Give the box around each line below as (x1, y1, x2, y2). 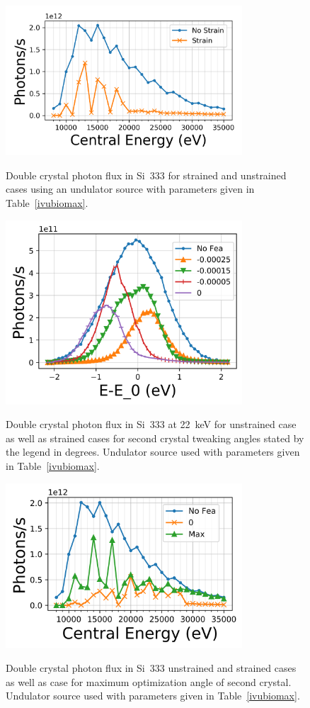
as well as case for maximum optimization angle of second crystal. (6, 674, 292, 689)
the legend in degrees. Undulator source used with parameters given (6, 444, 300, 459)
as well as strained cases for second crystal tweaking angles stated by (6, 430, 304, 445)
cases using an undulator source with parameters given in (6, 181, 255, 196)
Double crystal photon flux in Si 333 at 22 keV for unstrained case (6, 417, 297, 432)
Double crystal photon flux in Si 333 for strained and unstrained (6, 167, 287, 182)
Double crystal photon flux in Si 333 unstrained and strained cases (6, 661, 297, 675)
